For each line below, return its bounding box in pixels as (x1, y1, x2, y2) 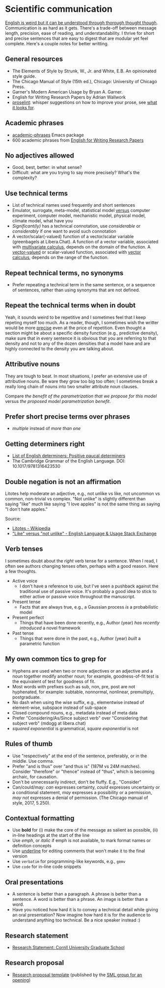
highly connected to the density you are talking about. (5, 345, 114, 351)
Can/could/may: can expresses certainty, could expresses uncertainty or (12, 784, 160, 790)
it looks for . (12, 104, 35, 110)
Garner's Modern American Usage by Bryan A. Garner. (12, 89, 123, 94)
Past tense (12, 630, 34, 636)
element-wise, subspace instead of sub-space (12, 705, 107, 710)
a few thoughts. (5, 568, 37, 574)
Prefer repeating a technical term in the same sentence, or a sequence (12, 282, 156, 287)
